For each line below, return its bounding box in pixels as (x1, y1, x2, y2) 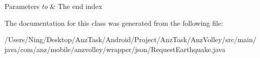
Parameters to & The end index (5, 1, 103, 11)
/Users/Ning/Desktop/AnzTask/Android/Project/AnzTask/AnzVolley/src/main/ (5, 34, 256, 45)
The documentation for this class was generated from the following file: (5, 17, 223, 28)
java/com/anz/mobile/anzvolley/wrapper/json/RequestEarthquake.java (5, 44, 225, 54)
